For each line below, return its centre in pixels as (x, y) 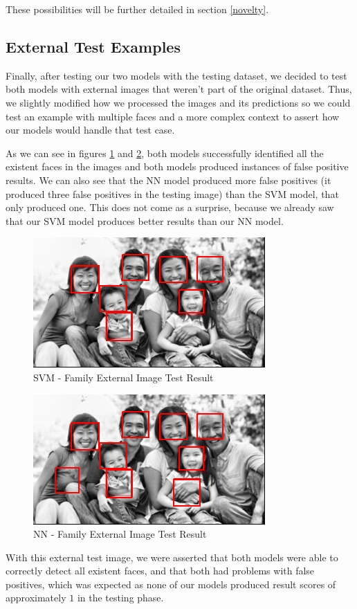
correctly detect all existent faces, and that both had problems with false (160, 571)
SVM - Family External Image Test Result (123, 377)
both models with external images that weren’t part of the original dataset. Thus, (179, 89)
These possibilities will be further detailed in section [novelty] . (137, 9)
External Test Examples (93, 46)
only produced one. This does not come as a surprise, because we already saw (170, 207)
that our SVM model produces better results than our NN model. (145, 220)
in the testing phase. (120, 598)
